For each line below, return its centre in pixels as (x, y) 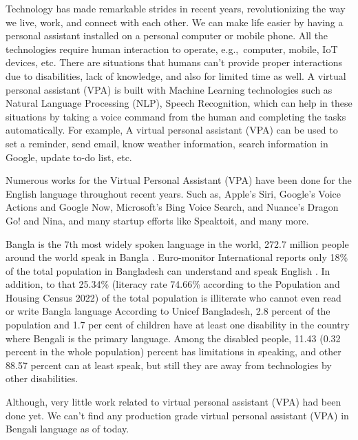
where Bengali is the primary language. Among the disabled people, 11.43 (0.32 (173, 338)
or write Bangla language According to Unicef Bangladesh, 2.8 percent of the (168, 311)
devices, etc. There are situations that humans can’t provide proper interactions (174, 62)
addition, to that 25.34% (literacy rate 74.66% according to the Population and (173, 284)
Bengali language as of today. (67, 429)
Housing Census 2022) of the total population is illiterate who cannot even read (173, 297)
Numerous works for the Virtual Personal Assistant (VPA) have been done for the (179, 180)
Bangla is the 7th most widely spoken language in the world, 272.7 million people (177, 243)
